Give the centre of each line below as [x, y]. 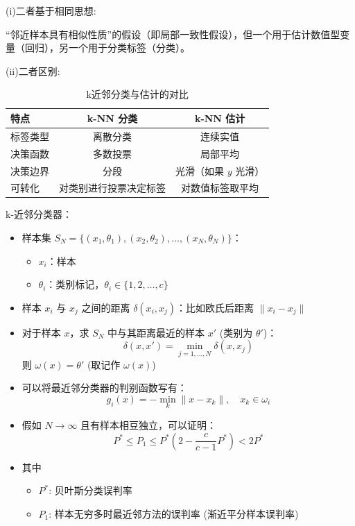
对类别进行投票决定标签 [112, 188]
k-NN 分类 [112, 118]
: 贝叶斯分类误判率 [90, 490]
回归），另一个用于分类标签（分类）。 [107, 48]
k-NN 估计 [220, 118]
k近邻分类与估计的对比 [137, 94]
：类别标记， [75, 284]
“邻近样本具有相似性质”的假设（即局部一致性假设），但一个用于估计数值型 [173, 34]
